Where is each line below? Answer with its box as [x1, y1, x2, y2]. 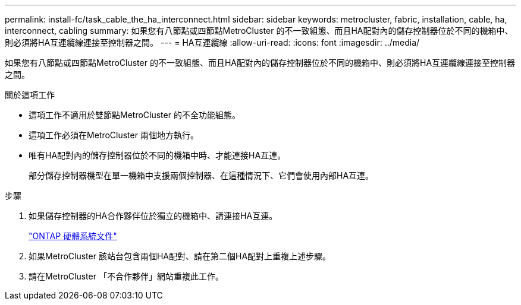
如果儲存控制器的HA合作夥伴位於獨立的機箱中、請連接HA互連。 [29, 211, 278, 221]
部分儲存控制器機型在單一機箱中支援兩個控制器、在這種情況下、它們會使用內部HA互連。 [29, 170, 374, 180]
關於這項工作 [5, 90, 55, 100]
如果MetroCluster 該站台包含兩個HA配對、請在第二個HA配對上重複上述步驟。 [29, 251, 331, 261]
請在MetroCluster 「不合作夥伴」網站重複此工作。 [29, 271, 224, 281]
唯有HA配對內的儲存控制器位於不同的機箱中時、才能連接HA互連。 [29, 150, 286, 160]
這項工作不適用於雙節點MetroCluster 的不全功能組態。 [29, 110, 240, 120]
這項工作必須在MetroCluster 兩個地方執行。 [29, 130, 199, 140]
